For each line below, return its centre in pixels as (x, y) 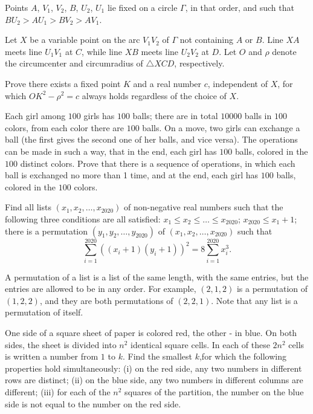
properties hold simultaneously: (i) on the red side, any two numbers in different (153, 368)
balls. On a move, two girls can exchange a (221, 127)
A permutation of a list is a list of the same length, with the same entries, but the (157, 277)
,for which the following (243, 356)
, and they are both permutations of (106, 300)
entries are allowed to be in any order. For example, (101, 289)
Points (17, 7)
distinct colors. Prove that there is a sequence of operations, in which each (158, 163)
